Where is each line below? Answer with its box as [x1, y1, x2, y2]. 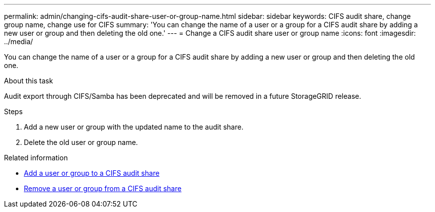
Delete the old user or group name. [24, 138, 138, 146]
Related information [4, 153, 68, 162]
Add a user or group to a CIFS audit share [24, 169, 160, 177]
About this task [4, 76, 53, 85]
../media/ [4, 37, 33, 46]
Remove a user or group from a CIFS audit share [24, 184, 182, 193]
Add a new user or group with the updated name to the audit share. [24, 123, 244, 131]
